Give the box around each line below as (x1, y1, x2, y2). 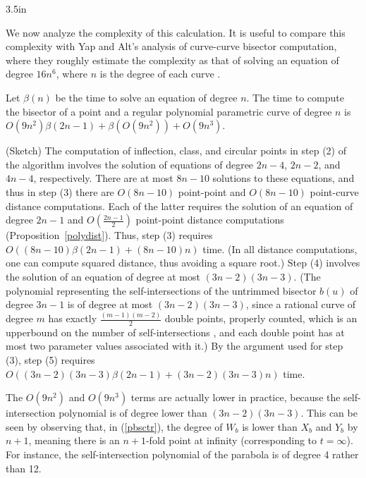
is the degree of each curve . (99, 66, 221, 81)
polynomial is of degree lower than (59, 405, 207, 420)
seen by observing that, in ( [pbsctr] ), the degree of (6, 419, 223, 434)
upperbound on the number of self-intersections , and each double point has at (6, 324, 345, 339)
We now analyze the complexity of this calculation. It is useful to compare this (6, 25, 346, 39)
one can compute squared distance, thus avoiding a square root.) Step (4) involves (6, 255, 360, 270)
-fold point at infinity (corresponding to (145, 433, 317, 448)
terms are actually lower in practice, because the (130, 390, 341, 405)
